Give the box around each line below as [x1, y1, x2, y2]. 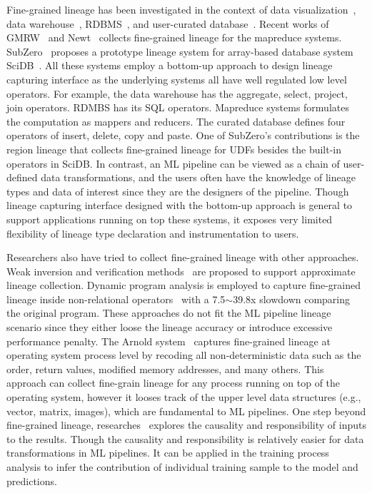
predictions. [6, 473, 57, 488]
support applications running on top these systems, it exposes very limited [6, 211, 333, 226]
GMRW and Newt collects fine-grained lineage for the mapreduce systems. [6, 30, 342, 45]
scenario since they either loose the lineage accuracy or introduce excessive [6, 320, 333, 335]
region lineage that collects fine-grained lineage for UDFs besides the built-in [6, 141, 342, 156]
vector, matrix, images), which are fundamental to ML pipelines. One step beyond [6, 403, 366, 418]
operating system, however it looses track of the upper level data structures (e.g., [6, 390, 361, 405]
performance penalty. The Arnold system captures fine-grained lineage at [6, 333, 331, 348]
